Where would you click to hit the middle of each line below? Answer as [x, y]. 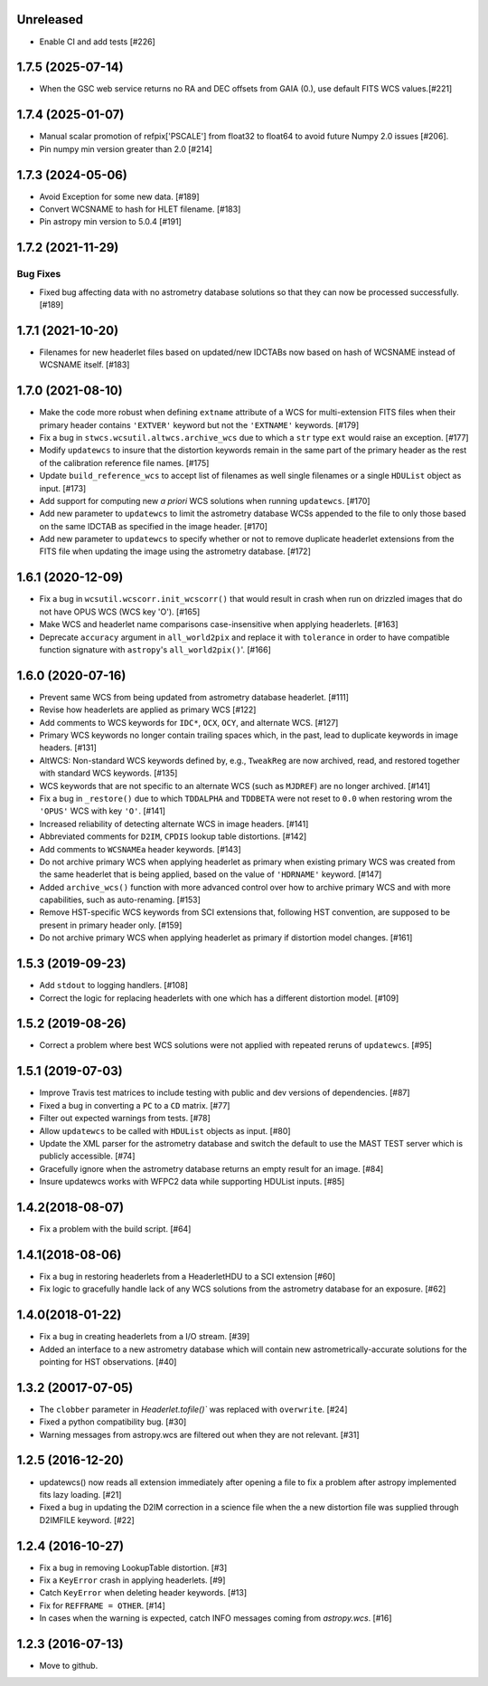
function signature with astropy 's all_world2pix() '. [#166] [155, 649]
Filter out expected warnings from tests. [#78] [125, 1119]
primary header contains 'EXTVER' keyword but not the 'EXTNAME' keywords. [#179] [199, 424]
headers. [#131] [68, 748]
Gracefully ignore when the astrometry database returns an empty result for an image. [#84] [211, 1168]
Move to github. [69, 1666]
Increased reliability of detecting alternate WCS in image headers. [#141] [174, 824]
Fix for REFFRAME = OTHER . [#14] [103, 1605]
